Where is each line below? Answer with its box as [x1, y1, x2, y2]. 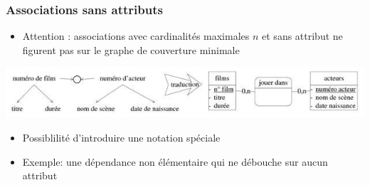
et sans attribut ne [262, 28, 343, 43]
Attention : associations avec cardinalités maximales [22, 28, 250, 43]
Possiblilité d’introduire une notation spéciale [22, 130, 221, 145]
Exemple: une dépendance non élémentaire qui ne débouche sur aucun [22, 154, 328, 169]
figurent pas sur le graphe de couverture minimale [22, 42, 240, 57]
